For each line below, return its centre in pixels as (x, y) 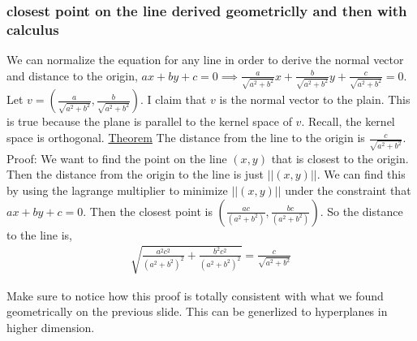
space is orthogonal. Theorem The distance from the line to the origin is (186, 138)
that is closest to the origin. (340, 158)
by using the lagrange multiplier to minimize (117, 190)
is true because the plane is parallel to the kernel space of (149, 121)
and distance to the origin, (72, 75)
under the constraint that (348, 190)
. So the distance (361, 211)
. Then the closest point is (148, 211)
